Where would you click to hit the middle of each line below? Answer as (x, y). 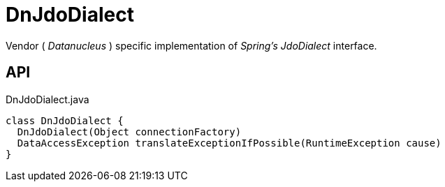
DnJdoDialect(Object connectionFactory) (129, 132)
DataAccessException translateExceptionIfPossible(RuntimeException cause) (229, 143)
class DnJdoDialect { (65, 120)
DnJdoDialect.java (48, 99)
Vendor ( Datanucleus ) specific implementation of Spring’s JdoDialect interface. (191, 45)
